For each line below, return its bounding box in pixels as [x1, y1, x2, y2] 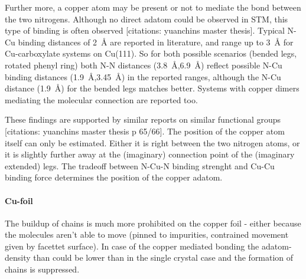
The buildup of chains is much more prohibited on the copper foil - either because [5, 216, 301, 229]
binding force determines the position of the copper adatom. [5, 171, 223, 183]
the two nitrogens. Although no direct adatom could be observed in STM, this [5, 12, 288, 25]
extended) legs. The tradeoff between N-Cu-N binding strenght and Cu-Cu [5, 159, 275, 172]
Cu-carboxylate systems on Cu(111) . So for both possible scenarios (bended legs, [5, 47, 297, 60]
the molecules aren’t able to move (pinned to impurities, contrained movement [5, 228, 289, 241]
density [5, 251, 31, 264]
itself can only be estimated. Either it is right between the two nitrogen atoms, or [5, 136, 300, 149]
